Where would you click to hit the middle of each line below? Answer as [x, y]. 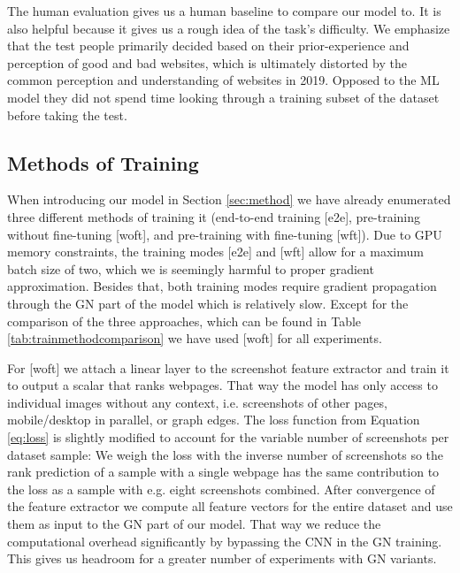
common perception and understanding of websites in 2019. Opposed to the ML [223, 80]
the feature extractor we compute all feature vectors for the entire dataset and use [230, 506]
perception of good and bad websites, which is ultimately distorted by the [207, 62]
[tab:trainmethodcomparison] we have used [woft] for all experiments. [195, 338]
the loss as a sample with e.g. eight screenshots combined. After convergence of [221, 489]
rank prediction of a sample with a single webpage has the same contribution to [223, 472]
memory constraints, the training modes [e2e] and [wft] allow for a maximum [215, 252]
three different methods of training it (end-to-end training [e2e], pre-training [214, 216]
